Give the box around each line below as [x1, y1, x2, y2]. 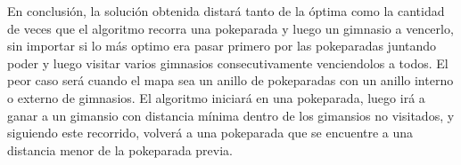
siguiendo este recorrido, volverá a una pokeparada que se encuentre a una [7, 123, 414, 142]
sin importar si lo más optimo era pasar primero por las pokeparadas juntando [7, 36, 437, 55]
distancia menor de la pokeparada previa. [7, 140, 233, 159]
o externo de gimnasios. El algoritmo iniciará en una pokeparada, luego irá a [7, 88, 425, 106]
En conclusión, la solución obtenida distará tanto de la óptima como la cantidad [7, 2, 445, 20]
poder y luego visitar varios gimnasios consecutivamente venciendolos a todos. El [7, 53, 449, 72]
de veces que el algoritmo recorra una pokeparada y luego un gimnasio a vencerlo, [7, 19, 454, 37]
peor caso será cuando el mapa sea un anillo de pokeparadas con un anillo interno [7, 71, 454, 90]
